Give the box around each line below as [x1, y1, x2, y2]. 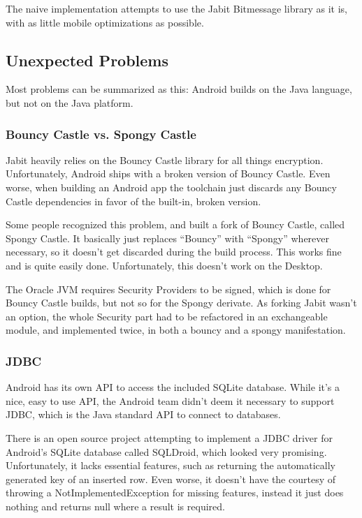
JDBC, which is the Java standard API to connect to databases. [6, 407, 281, 422]
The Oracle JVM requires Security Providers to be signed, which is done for [6, 281, 331, 296]
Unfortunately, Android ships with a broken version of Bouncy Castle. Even [6, 166, 331, 181]
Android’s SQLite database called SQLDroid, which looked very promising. [6, 444, 327, 459]
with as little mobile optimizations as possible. [6, 15, 204, 29]
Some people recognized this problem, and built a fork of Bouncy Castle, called [6, 217, 345, 232]
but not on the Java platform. [6, 95, 133, 110]
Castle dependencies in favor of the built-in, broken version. [6, 193, 261, 208]
